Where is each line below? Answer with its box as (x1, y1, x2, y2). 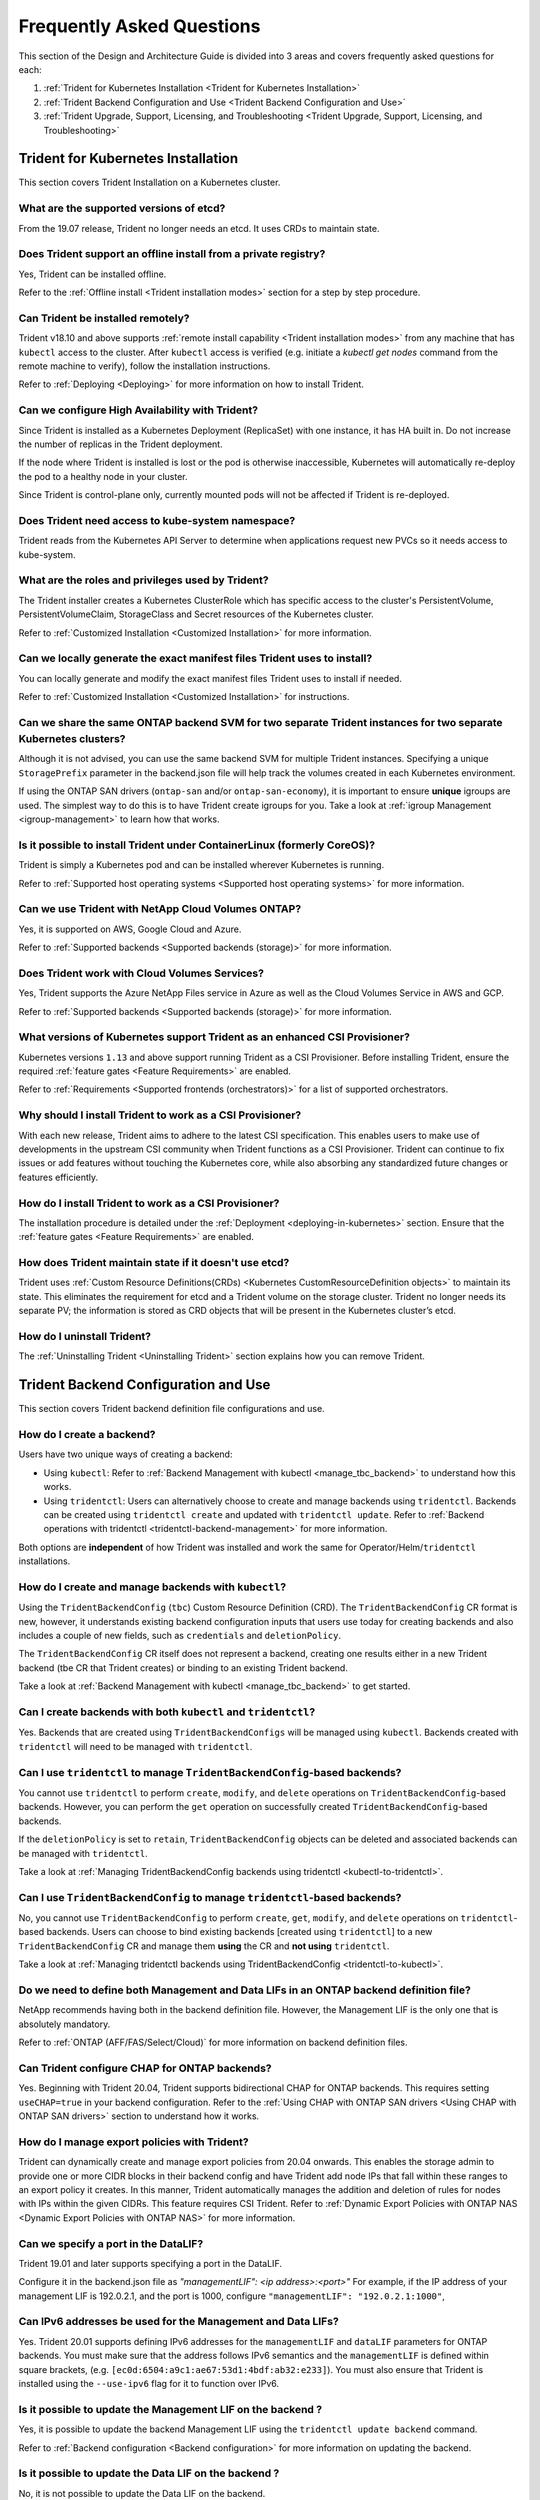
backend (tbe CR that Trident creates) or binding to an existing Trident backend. (18, 1661, 349, 1674)
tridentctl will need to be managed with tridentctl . (18, 1740, 253, 1752)
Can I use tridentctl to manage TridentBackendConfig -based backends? (18, 1765, 402, 1779)
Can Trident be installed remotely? (18, 311, 190, 325)
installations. (18, 1555, 71, 1567)
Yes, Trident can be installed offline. (18, 268, 167, 280)
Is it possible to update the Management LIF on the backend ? (18, 2402, 323, 2416)
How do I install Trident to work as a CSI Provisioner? (18, 1196, 280, 1210)
